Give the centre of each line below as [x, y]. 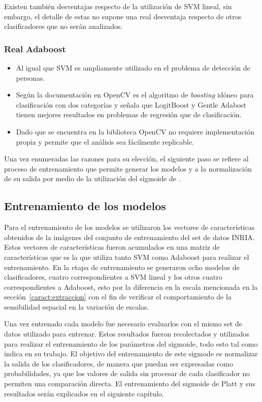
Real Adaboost [35, 48]
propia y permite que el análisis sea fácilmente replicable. [105, 141]
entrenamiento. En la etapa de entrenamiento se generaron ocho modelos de [122, 267]
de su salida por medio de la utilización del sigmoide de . [92, 178]
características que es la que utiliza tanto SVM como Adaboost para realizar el [127, 257]
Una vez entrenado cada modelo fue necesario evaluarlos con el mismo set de [123, 324]
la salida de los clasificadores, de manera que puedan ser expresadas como [119, 363]
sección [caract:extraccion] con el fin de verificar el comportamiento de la [118, 297]
